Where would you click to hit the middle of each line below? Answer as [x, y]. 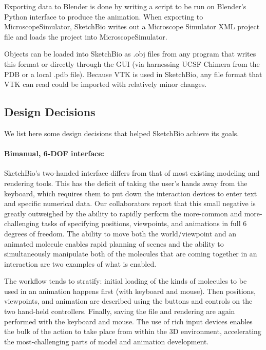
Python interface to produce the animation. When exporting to [104, 16]
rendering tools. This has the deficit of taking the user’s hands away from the [126, 183]
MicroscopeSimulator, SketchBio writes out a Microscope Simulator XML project [132, 26]
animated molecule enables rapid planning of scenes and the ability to [114, 243]
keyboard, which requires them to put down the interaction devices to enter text [131, 193]
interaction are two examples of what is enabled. [80, 263]
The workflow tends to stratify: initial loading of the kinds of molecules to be [126, 281]
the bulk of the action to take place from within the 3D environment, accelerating [133, 331]
